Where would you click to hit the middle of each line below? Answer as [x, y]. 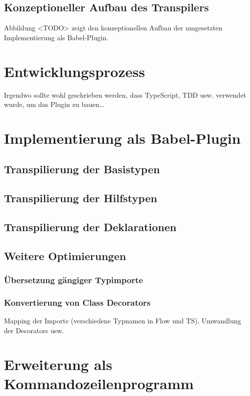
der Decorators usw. [34, 330]
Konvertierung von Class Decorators [77, 302]
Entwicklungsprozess [75, 71]
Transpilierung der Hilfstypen [81, 198]
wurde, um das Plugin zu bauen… [54, 104]
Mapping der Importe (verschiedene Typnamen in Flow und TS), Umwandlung [123, 321]
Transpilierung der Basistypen [82, 169]
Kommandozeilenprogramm [99, 383]
